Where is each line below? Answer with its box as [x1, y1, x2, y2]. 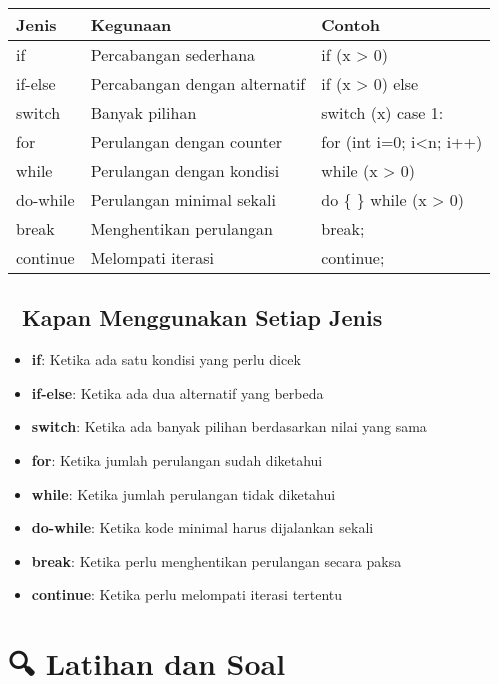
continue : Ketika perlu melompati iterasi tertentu [31, 584, 343, 605]
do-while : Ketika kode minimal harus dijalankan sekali [31, 517, 374, 538]
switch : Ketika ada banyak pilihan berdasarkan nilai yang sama [31, 416, 427, 437]
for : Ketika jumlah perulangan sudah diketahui [31, 449, 323, 470]
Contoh [321, 13, 381, 36]
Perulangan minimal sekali [90, 188, 276, 211]
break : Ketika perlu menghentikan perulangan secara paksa [31, 550, 402, 571]
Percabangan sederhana [90, 43, 256, 66]
